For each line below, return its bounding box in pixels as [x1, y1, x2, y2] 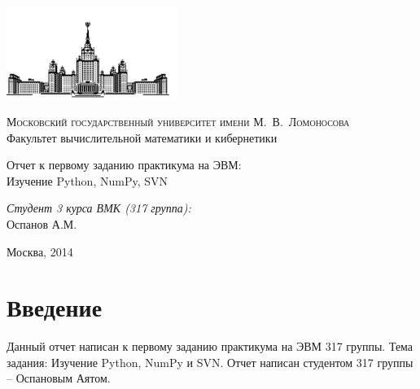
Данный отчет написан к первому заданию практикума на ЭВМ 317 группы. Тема [7, 338, 413, 355]
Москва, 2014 [7, 243, 73, 260]
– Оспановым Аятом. [7, 369, 111, 387]
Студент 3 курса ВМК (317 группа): [7, 199, 191, 216]
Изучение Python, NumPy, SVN [7, 172, 168, 189]
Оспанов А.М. [7, 215, 77, 232]
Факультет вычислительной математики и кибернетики [7, 129, 278, 146]
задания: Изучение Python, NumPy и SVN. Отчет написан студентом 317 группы [7, 353, 413, 370]
